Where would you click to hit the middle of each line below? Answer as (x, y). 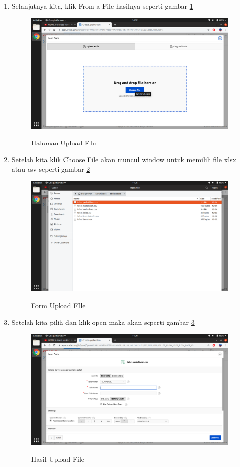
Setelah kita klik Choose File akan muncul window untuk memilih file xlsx (124, 159)
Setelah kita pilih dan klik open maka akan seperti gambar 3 (103, 322)
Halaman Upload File (64, 142)
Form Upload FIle (58, 305)
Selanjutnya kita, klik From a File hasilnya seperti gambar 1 (102, 6)
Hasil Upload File (58, 458)
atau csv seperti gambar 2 (51, 169)
